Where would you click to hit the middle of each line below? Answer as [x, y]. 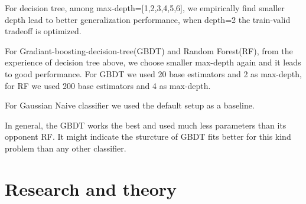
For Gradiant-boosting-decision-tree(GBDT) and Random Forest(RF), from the [149, 50]
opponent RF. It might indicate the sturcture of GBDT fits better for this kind [148, 136]
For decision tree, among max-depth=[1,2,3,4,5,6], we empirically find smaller [145, 8]
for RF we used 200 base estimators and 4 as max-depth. [108, 85]
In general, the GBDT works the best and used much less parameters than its [146, 125]
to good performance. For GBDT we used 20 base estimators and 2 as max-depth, [153, 73]
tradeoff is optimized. [43, 31]
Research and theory [91, 188]
